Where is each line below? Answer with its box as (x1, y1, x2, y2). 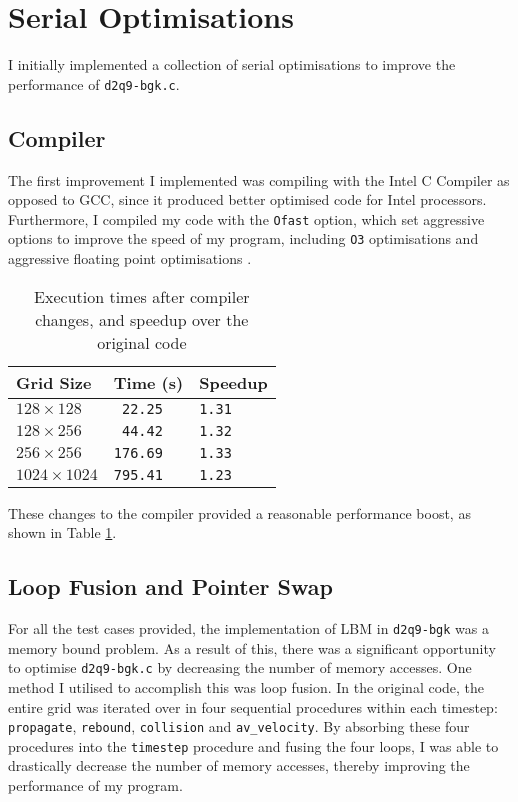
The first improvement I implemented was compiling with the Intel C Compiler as (8, 169, 510, 190)
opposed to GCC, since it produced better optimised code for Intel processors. (8, 189, 487, 210)
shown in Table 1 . (8, 522, 117, 543)
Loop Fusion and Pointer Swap (8, 571, 333, 602)
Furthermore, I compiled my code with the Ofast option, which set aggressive (8, 208, 485, 229)
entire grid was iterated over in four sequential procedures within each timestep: (8, 696, 498, 717)
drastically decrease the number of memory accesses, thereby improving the (8, 755, 470, 776)
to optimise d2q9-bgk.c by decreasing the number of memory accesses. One (8, 657, 472, 678)
